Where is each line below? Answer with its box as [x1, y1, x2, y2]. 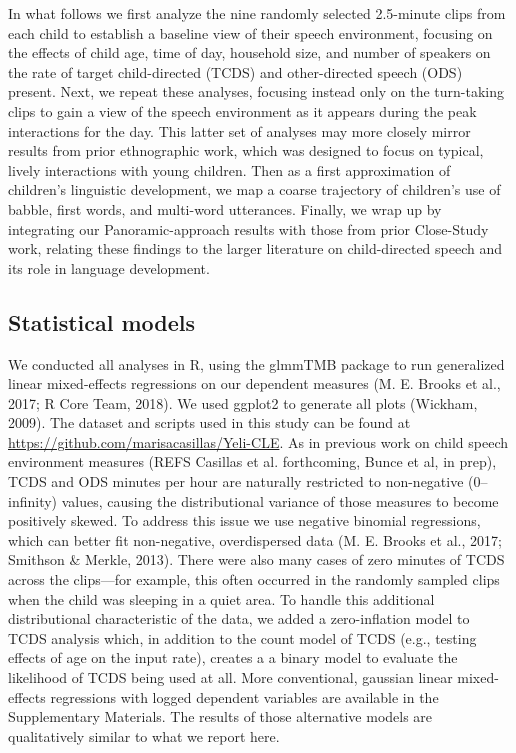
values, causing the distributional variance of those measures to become [61, 490, 499, 511]
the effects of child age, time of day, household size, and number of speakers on [8, 42, 491, 63]
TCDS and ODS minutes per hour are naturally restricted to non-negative [8, 471, 464, 492]
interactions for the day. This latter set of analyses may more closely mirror [8, 120, 471, 141]
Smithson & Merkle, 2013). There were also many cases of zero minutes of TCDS [8, 549, 505, 570]
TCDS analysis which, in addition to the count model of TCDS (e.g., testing [8, 627, 477, 648]
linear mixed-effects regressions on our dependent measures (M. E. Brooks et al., [8, 373, 501, 394]
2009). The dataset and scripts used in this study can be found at [8, 412, 411, 433]
